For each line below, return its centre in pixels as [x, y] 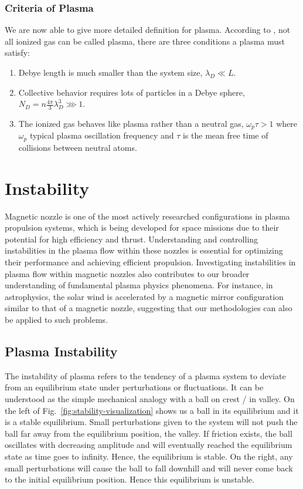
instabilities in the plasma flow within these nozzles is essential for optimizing [144, 250]
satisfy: [17, 53]
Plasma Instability [61, 351]
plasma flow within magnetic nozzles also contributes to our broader [127, 273]
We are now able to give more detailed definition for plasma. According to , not [148, 30]
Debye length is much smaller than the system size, [110, 72]
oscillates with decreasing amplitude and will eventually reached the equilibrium [149, 445]
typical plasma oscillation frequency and [102, 135]
